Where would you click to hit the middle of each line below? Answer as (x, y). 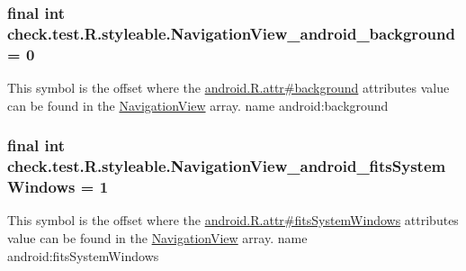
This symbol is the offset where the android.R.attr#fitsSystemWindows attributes (233, 220)
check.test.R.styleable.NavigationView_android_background (231, 33)
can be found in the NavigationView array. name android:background (198, 105)
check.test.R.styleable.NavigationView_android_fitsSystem (227, 166)
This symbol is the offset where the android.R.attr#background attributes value (229, 88)
